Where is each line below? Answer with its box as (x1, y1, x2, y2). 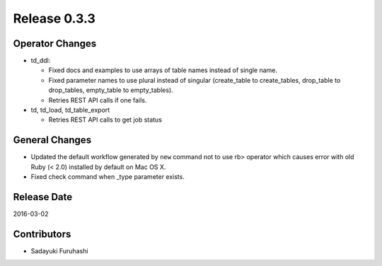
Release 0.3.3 (13, 11, 95, 26)
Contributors (13, 228, 71, 240)
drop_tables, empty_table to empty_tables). (48, 86, 173, 95)
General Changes (13, 134, 92, 146)
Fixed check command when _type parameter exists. (30, 173, 185, 181)
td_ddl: (30, 57, 51, 65)
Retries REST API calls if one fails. (48, 96, 147, 104)
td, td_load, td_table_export (30, 106, 110, 115)
